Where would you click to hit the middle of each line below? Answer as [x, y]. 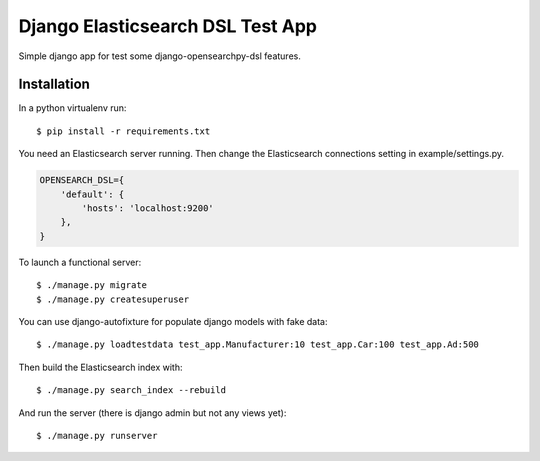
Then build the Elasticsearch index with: [101, 367]
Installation [54, 84]
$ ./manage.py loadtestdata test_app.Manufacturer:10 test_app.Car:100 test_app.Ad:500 [258, 344]
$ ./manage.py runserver [97, 435]
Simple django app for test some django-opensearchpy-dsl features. [160, 56]
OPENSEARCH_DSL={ [82, 180]
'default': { [92, 194]
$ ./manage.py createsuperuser [113, 299]
